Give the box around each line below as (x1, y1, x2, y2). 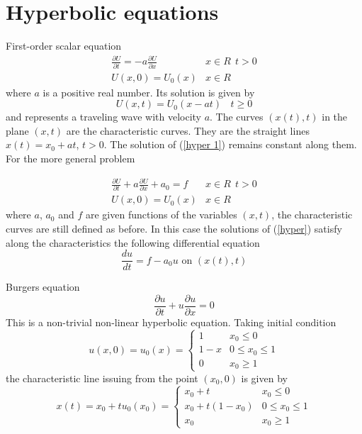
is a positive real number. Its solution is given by (43, 84, 255, 99)
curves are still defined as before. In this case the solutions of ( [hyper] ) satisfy (6, 221, 342, 236)
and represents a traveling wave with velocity (6, 109, 201, 124)
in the (322, 109, 348, 124)
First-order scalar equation (6, 38, 122, 53)
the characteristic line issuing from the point (6, 370, 198, 385)
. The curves (210, 109, 264, 124)
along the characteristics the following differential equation (6, 235, 260, 250)
